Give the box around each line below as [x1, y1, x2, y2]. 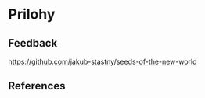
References [8, 79, 66, 93]
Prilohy [8, 5, 56, 23]
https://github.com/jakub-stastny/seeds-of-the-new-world [8, 57, 197, 66]
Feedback [8, 37, 58, 50]
